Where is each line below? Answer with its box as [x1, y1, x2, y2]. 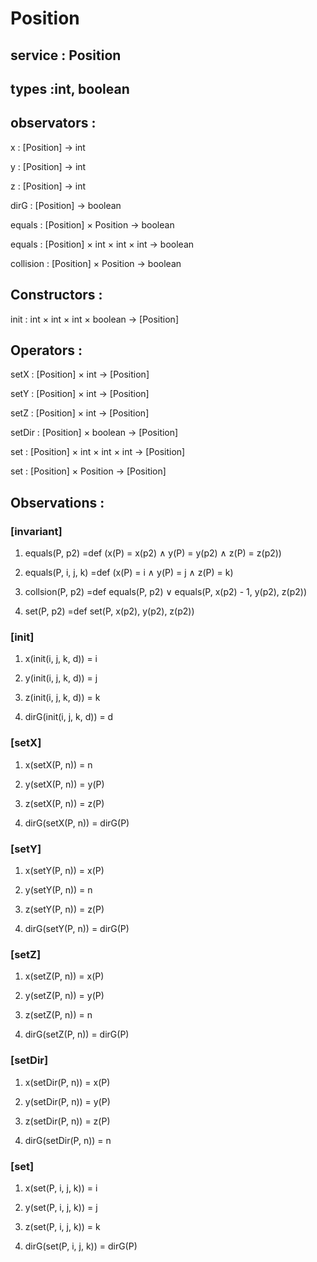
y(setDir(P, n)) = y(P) [24, 1095, 111, 1107]
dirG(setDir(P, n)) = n [24, 1134, 112, 1146]
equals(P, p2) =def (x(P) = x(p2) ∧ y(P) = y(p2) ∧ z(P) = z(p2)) [24, 547, 282, 559]
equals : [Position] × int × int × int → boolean [10, 238, 195, 250]
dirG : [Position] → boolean [10, 199, 122, 211]
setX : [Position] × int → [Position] [10, 368, 150, 381]
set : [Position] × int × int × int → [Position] [10, 446, 186, 458]
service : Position [10, 47, 122, 64]
